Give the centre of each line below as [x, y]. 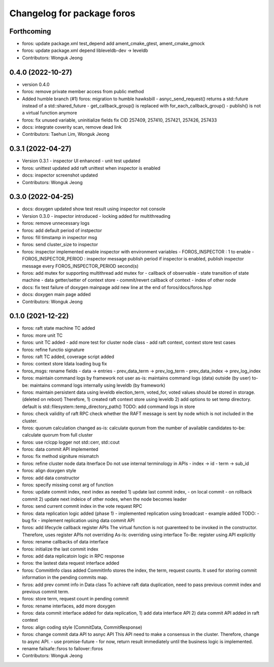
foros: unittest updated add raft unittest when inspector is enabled [91, 168]
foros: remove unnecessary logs [56, 223]
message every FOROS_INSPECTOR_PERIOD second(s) [80, 266]
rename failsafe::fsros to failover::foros [63, 649]
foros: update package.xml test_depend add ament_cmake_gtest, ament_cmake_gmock [113, 44]
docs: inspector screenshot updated [60, 175]
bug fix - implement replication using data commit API [78, 520]
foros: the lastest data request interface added [71, 563]
